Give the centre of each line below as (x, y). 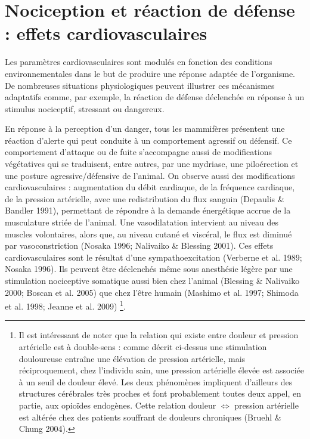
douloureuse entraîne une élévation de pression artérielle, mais (132, 358)
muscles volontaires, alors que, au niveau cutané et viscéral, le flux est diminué (148, 234)
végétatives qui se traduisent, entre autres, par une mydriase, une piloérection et (152, 164)
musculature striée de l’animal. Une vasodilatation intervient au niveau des (142, 222)
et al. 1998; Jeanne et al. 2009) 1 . (65, 305)
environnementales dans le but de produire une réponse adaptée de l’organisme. (150, 73)
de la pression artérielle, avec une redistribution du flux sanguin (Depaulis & (145, 198)
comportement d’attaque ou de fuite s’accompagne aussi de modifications (138, 152)
